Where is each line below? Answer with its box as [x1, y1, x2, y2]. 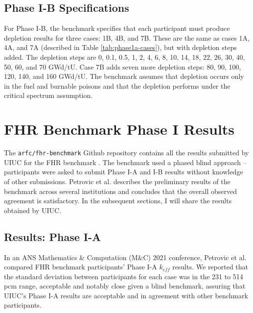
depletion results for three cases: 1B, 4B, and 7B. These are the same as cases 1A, [4, 32, 250, 43]
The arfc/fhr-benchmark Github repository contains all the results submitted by [4, 147, 249, 158]
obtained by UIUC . [4, 205, 62, 215]
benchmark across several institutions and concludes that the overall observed [4, 186, 237, 196]
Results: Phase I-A [4, 229, 101, 244]
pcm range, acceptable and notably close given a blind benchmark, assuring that [4, 281, 246, 291]
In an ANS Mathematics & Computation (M [4, 252, 138, 262]
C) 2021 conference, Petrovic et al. [143, 252, 247, 262]
